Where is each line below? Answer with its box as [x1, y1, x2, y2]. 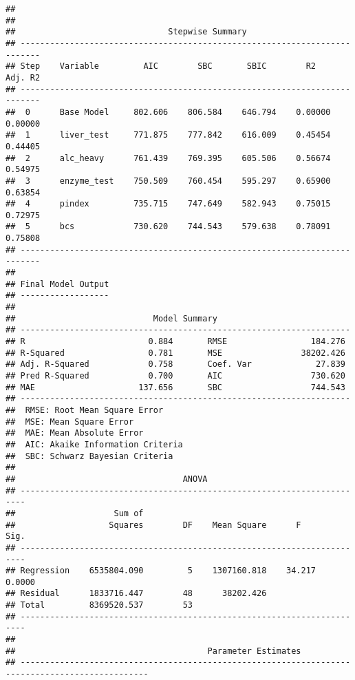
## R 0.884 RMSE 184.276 [6, 337, 345, 347]
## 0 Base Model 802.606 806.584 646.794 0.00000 [6, 107, 331, 117]
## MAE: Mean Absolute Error [6, 428, 144, 438]
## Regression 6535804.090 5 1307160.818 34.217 [6, 566, 316, 576]
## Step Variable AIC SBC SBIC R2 [6, 61, 316, 72]
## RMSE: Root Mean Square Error [6, 405, 164, 415]
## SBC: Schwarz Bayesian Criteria [6, 451, 173, 461]
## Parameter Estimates [6, 646, 301, 656]
